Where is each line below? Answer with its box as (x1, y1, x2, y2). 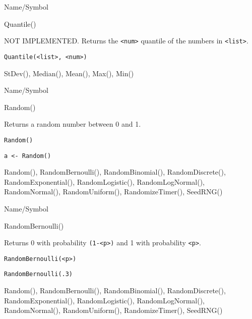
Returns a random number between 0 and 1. (4, 119, 141, 129)
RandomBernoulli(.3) (4, 271, 73, 278)
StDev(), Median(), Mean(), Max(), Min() (4, 68, 134, 78)
